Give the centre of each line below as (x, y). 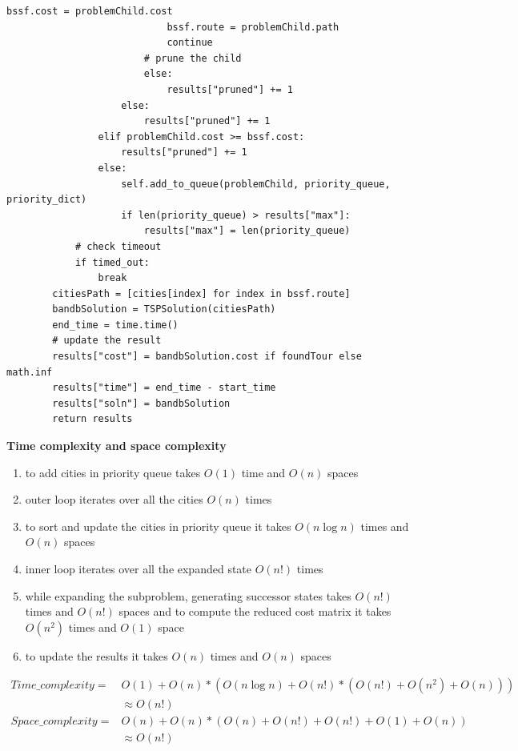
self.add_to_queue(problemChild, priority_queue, (256, 184)
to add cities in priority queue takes (113, 472)
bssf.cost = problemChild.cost (90, 11)
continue (190, 43)
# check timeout (118, 246)
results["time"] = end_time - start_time (164, 388)
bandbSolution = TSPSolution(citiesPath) (164, 309)
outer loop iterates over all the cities (114, 499)
